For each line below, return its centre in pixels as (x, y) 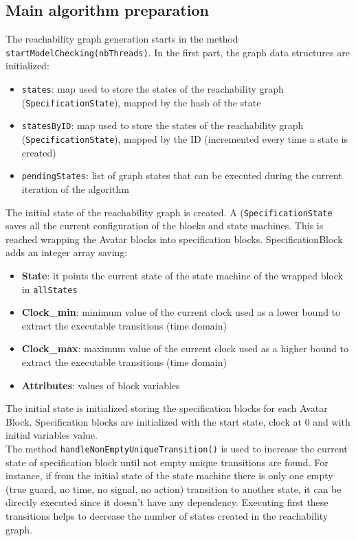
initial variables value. (52, 435)
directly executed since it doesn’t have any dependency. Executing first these (167, 502)
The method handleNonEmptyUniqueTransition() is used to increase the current (177, 448)
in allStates (49, 289)
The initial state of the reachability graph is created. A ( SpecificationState (169, 212)
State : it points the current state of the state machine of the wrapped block (182, 275)
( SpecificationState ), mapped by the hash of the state (141, 102)
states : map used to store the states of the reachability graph (153, 89)
